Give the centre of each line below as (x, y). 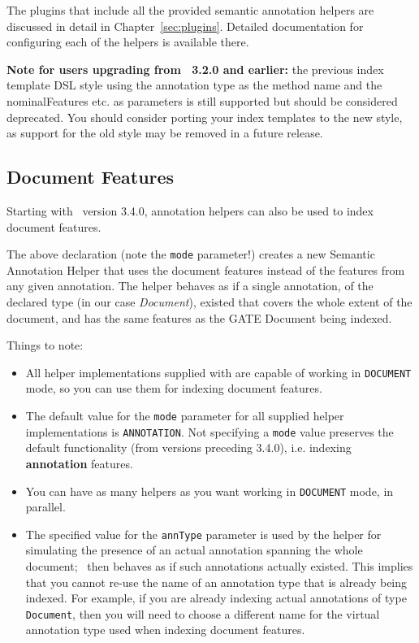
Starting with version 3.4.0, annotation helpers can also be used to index (190, 210)
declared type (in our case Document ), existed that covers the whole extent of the (209, 301)
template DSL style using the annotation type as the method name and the (194, 85)
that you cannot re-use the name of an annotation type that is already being (216, 582)
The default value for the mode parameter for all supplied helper (185, 416)
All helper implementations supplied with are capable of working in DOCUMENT (218, 372)
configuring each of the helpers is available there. (128, 42)
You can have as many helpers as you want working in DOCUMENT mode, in (209, 491)
